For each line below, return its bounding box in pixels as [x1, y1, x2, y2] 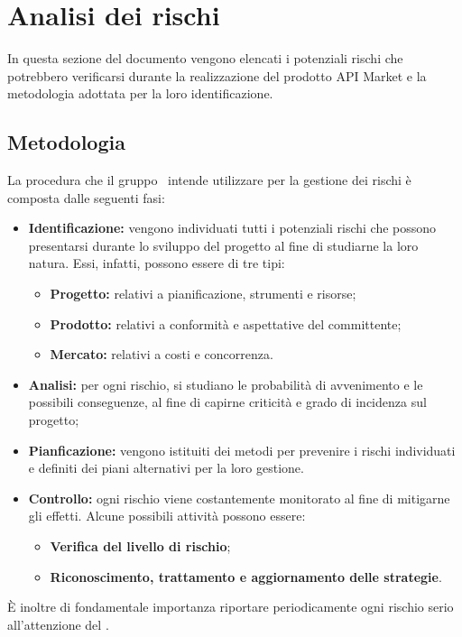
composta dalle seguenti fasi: [7, 188, 165, 207]
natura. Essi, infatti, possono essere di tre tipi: [28, 254, 285, 272]
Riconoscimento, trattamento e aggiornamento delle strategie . [50, 567, 442, 586]
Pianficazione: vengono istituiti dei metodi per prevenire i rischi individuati [28, 440, 456, 459]
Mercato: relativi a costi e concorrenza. [50, 345, 273, 364]
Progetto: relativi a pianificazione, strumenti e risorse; [50, 284, 356, 303]
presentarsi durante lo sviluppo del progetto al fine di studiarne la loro [28, 235, 419, 254]
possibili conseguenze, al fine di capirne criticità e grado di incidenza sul [28, 392, 427, 411]
